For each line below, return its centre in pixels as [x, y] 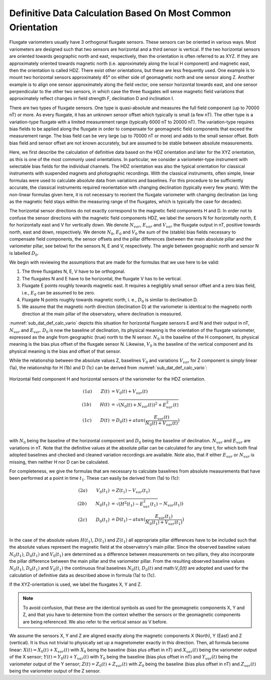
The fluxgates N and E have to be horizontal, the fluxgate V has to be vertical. [102, 278]
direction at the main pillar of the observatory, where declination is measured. [102, 314]
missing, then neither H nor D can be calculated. [59, 462]
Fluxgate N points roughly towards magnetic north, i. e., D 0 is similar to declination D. [110, 300]
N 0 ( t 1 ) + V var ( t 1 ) [164, 523]
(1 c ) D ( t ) [96, 421]
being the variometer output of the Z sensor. [55, 671]
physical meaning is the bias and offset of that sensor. [65, 351]
